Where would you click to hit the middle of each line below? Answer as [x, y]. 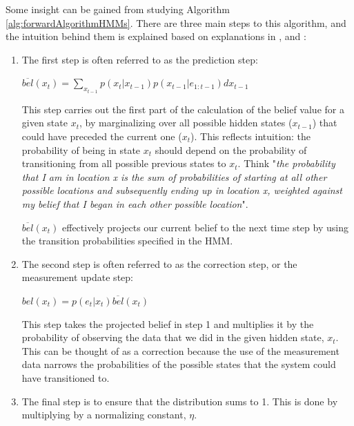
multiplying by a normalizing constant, [104, 415]
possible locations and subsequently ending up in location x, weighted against [182, 190]
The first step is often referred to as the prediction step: [140, 59]
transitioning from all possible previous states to [124, 163]
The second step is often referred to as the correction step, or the [159, 263]
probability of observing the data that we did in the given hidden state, [173, 337]
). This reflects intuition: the [251, 136]
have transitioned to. [66, 377]
